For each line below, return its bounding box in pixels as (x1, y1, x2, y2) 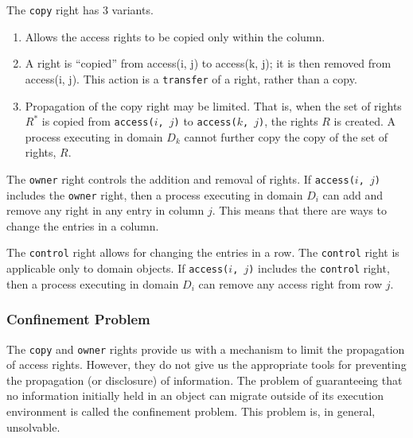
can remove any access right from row (198, 275, 382, 292)
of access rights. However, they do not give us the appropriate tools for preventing (6, 356, 407, 373)
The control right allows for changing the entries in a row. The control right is (6, 244, 399, 261)
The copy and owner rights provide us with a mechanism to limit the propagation (6, 340, 405, 357)
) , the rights (259, 113, 318, 130)
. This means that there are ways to (212, 202, 387, 219)
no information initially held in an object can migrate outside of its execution (6, 387, 384, 404)
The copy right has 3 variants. (6, 2, 154, 17)
